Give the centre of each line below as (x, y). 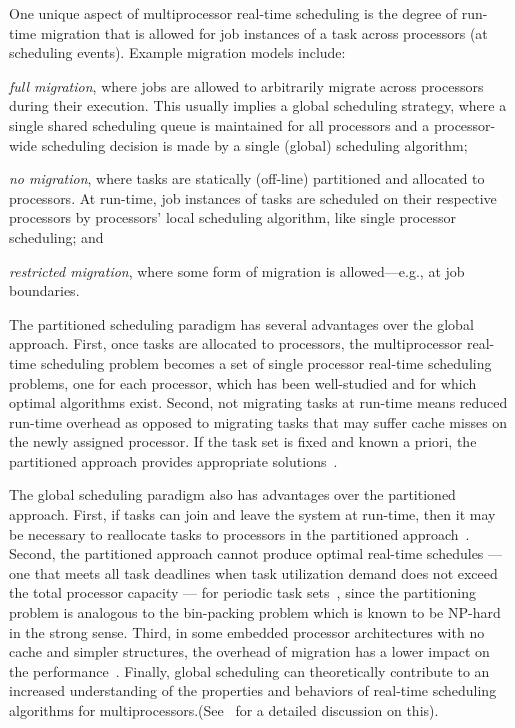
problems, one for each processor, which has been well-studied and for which (243, 382)
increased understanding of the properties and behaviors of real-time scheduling (253, 690)
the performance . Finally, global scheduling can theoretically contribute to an (249, 670)
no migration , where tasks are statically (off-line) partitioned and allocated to (247, 178)
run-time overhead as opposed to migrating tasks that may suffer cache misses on (258, 421)
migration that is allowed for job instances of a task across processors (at (264, 32)
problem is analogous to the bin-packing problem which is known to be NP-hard (255, 612)
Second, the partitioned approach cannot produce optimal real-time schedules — (256, 553)
